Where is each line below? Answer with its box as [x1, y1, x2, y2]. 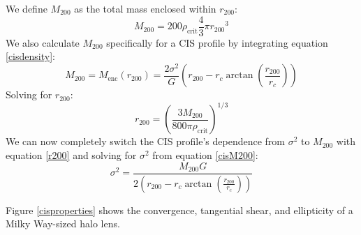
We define [6, 1, 47, 15]
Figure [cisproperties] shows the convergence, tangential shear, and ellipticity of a [6, 202, 353, 217]
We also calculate [6, 35, 80, 50]
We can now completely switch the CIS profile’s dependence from [6, 134, 285, 149]
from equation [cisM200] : [152, 148, 258, 162]
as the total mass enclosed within [74, 1, 216, 15]
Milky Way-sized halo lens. [6, 216, 120, 231]
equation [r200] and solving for [6, 148, 137, 162]
